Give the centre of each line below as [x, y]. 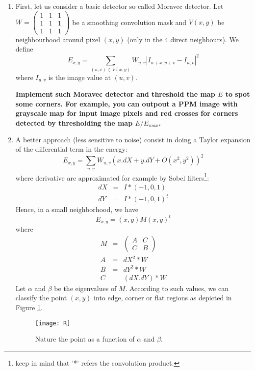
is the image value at [79, 77]
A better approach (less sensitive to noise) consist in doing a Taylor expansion [133, 139]
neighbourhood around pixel [58, 39]
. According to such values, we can [177, 288]
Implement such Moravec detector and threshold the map [115, 94]
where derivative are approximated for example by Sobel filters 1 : [112, 177]
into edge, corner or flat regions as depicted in [163, 298]
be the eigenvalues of [85, 288]
